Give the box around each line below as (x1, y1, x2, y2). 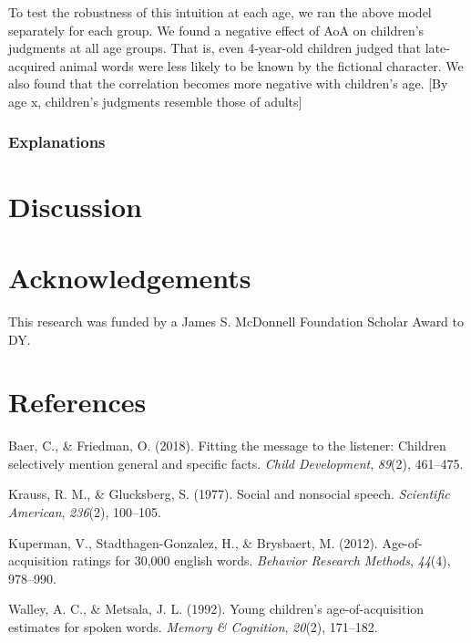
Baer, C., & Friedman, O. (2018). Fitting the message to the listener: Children (8, 436, 446, 455)
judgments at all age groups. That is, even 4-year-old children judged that (8, 38, 422, 57)
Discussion (8, 187, 142, 224)
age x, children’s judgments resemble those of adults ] (8, 91, 302, 110)
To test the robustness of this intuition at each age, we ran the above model (8, 3, 432, 21)
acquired (8, 56, 56, 75)
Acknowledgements (8, 258, 251, 296)
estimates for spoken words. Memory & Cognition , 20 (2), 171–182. (8, 617, 378, 636)
